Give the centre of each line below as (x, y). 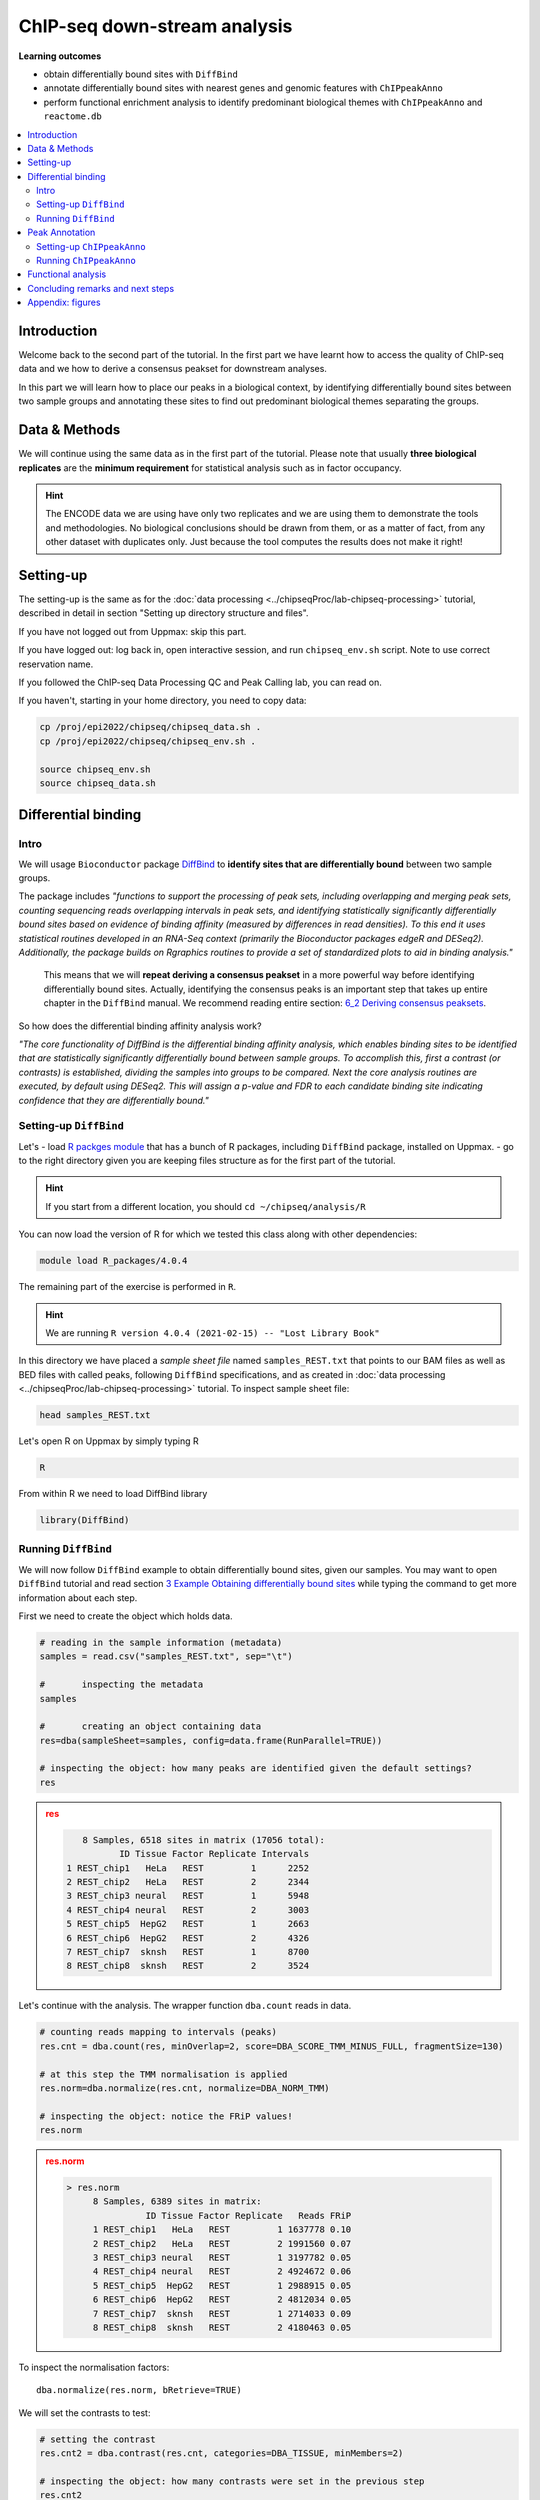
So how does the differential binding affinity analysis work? (140, 1026)
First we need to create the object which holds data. (126, 1616)
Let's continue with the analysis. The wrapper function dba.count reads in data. (185, 2006)
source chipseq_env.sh (95, 769)
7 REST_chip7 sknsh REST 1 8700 (188, 1951)
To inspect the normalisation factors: (94, 2367)
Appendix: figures (64, 302)
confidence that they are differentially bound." (113, 1100)
